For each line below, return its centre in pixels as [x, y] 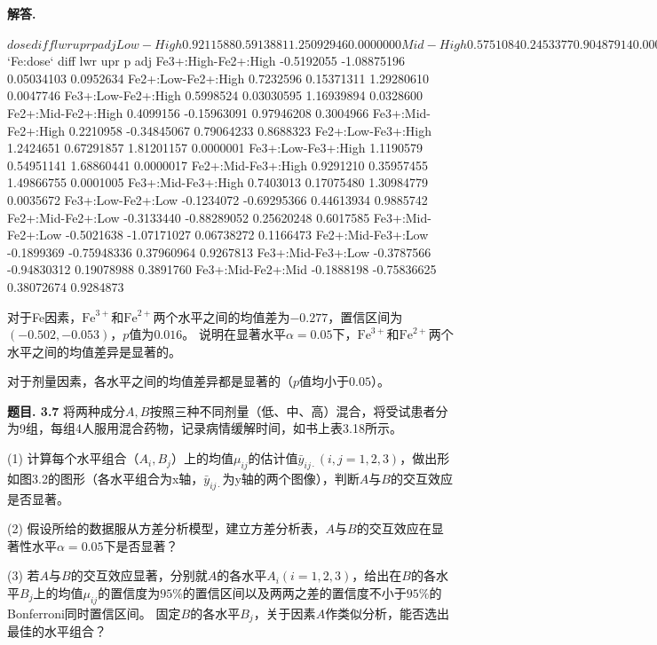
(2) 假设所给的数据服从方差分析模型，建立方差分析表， [166, 528]
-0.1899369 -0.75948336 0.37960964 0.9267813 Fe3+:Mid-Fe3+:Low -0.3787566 [219, 252]
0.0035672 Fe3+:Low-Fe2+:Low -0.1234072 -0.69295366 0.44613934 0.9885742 [218, 199]
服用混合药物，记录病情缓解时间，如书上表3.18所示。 [248, 428]
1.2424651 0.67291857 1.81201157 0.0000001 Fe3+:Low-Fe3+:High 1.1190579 [215, 148]
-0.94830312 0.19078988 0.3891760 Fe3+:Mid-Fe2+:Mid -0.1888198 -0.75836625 [222, 269]
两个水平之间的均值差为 [222, 316]
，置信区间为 [365, 316]
